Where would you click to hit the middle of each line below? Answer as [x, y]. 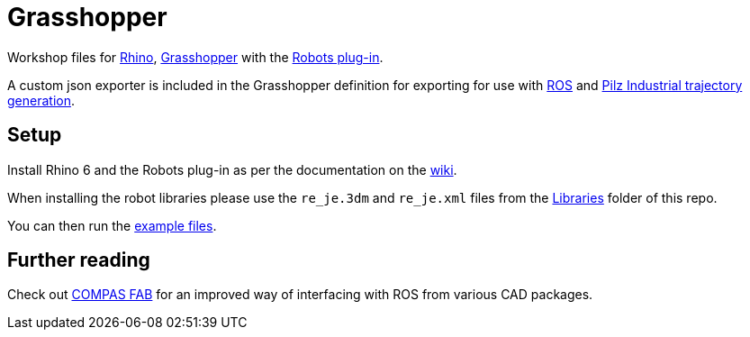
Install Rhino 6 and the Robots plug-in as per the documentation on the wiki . [232, 169]
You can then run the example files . [112, 225]
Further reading [79, 260]
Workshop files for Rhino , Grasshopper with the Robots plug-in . [195, 57]
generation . [41, 100]
